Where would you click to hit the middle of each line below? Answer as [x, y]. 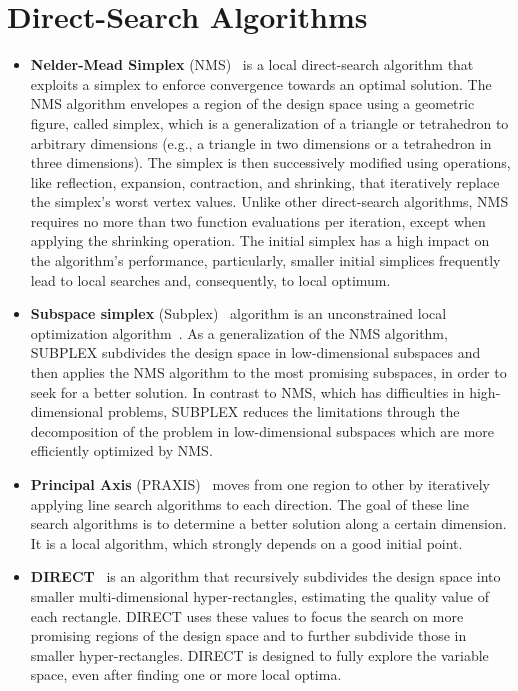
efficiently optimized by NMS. [121, 450]
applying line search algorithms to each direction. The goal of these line [250, 503]
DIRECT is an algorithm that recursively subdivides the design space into [265, 576]
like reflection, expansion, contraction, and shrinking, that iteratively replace [265, 181]
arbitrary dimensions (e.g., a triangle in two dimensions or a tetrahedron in [261, 142]
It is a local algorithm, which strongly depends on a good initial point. [246, 542]
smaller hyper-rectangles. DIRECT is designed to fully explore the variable [259, 654]
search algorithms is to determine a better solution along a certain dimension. [268, 523]
